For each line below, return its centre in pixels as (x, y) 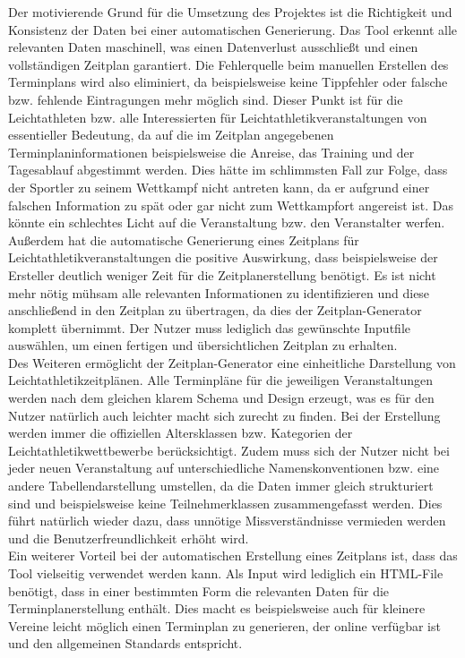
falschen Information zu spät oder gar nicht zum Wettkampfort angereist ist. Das (231, 205)
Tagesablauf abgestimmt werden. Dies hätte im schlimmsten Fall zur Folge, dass (228, 170)
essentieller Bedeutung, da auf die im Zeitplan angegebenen (171, 135)
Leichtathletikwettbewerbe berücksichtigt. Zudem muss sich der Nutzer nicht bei (229, 450)
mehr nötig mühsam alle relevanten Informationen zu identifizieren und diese (219, 292)
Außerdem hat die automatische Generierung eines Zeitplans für (184, 239)
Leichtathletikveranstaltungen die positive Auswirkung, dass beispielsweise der (223, 257)
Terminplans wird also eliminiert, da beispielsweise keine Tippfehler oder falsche (228, 82)
